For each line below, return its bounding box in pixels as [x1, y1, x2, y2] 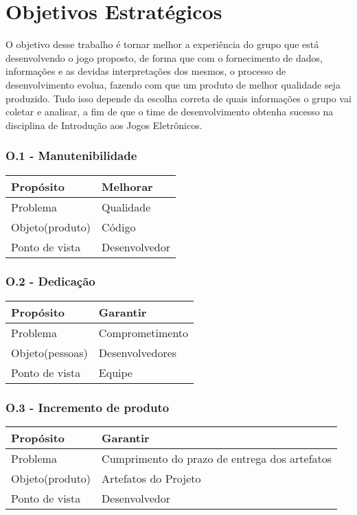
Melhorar [102, 178, 153, 194]
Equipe [98, 364, 133, 380]
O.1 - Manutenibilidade [5, 147, 137, 164]
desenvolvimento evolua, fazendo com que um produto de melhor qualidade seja [5, 77, 341, 91]
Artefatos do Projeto [102, 470, 201, 486]
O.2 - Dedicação [5, 273, 95, 290]
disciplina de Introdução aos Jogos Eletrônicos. [5, 117, 203, 132]
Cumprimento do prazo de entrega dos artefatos [102, 450, 332, 466]
